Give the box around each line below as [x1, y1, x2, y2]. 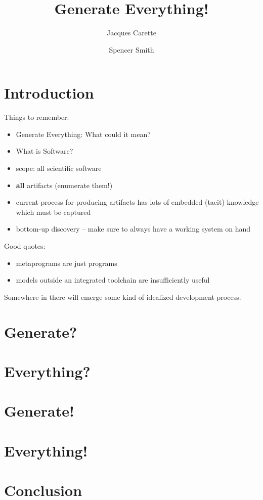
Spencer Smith [109, 44, 154, 55]
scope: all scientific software [16, 163, 102, 173]
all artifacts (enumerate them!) [16, 179, 113, 190]
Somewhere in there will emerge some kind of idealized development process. [4, 291, 241, 302]
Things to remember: [4, 112, 69, 122]
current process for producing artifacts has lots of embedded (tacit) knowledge [16, 197, 259, 207]
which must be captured [16, 206, 91, 217]
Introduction [4, 82, 94, 103]
